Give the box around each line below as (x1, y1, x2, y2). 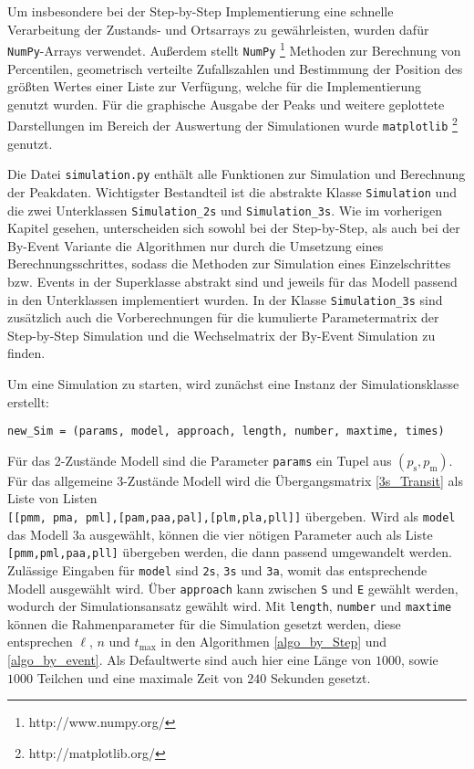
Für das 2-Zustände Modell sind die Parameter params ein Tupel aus (7, 450, 392, 469)
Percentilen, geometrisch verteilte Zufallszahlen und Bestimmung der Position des (7, 58, 463, 78)
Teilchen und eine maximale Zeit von (36, 668, 243, 687)
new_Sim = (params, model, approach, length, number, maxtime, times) (7, 425, 445, 438)
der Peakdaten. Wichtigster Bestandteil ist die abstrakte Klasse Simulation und (7, 182, 457, 201)
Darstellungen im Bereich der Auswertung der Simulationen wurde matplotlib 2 (7, 113, 458, 134)
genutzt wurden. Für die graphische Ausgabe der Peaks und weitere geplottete (7, 94, 445, 113)
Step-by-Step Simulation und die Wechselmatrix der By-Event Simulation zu (7, 325, 436, 344)
